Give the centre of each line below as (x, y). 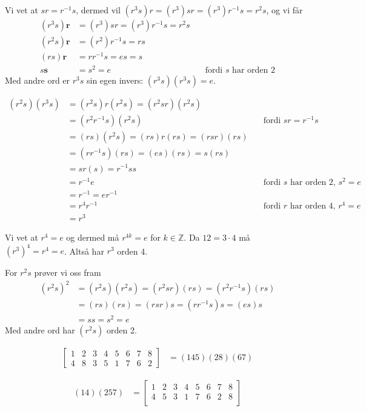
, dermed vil (98, 10)
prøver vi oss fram (68, 272)
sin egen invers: (115, 80)
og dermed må (93, 237)
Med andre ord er (38, 80)
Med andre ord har (40, 330)
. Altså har (84, 251)
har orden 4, (313, 206)
